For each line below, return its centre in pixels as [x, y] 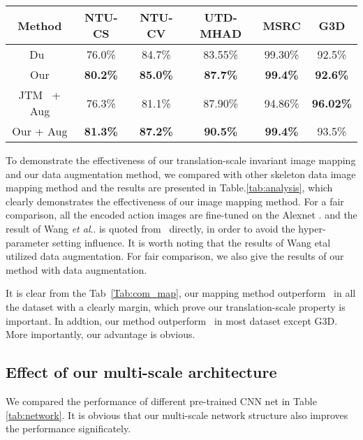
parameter [28, 242]
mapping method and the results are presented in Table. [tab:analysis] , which [169, 188]
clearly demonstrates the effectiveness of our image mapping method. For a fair [175, 201]
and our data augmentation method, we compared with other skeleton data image [181, 174]
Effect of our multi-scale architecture [141, 372]
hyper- [312, 228]
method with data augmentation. [76, 269]
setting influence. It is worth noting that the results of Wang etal [191, 242]
